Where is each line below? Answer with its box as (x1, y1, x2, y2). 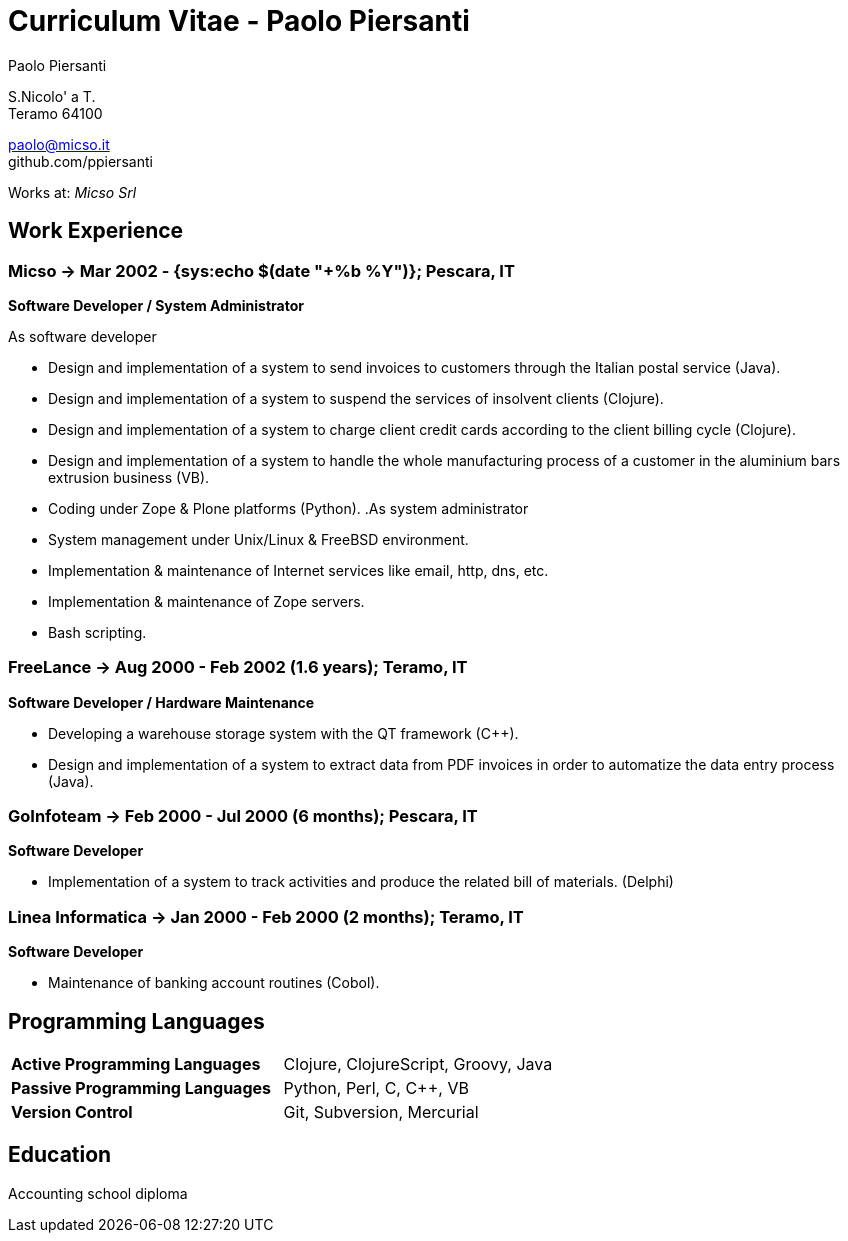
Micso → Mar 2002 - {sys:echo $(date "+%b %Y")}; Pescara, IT (8, 260, 515, 281)
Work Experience (8, 218, 184, 244)
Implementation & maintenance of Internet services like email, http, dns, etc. (48, 561, 549, 579)
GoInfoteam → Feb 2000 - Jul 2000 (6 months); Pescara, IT (8, 806, 478, 827)
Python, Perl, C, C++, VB (283, 1078, 469, 1099)
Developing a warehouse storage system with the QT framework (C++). (48, 724, 519, 742)
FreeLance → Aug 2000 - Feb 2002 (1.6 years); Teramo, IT (8, 657, 468, 678)
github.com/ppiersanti (8, 152, 153, 170)
